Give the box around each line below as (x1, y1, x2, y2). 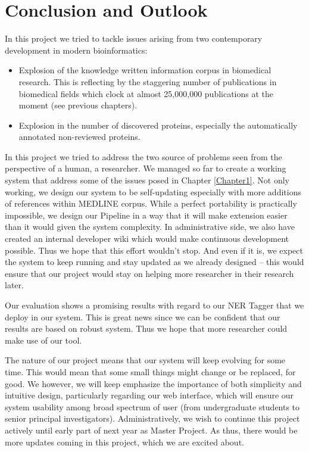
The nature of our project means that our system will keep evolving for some (5, 354, 286, 366)
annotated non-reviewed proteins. (18, 130, 141, 143)
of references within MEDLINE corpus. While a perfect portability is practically (5, 197, 297, 210)
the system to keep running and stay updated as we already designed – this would (5, 255, 304, 268)
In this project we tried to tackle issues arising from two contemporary (5, 32, 263, 45)
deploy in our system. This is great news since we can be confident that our (5, 310, 280, 323)
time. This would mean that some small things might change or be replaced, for (5, 365, 296, 378)
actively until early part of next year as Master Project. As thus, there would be (5, 423, 298, 436)
